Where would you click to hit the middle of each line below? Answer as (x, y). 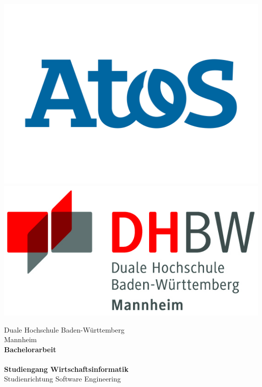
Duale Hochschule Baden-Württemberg (64, 329)
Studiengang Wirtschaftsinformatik (66, 369)
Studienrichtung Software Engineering (62, 379)
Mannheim (20, 339)
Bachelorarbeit (30, 349)
